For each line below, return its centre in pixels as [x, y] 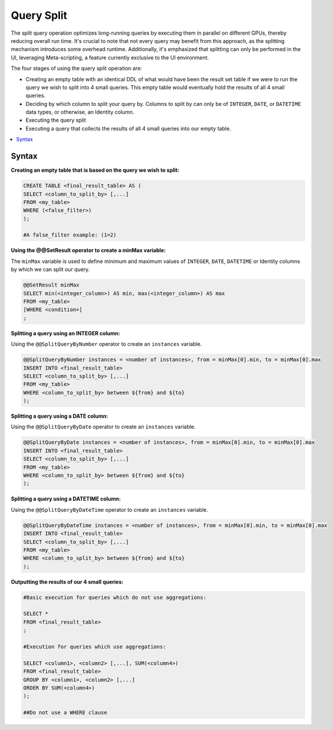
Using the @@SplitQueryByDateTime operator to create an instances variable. [109, 509]
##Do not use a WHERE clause [65, 713]
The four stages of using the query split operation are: [76, 68]
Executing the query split [56, 120]
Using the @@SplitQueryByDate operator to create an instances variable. [103, 427]
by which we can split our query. [50, 269]
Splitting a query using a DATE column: [59, 416]
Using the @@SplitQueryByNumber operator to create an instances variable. [106, 344]
